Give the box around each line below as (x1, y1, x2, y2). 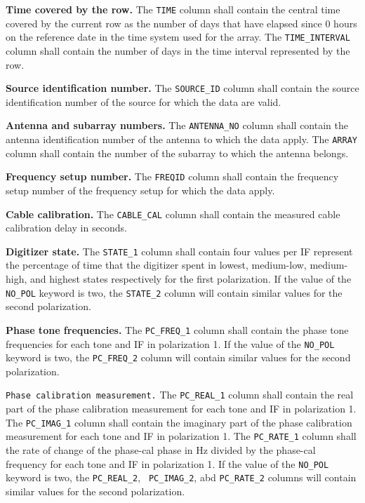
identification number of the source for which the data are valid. (6, 94, 281, 109)
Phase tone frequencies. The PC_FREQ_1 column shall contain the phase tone (6, 322, 349, 337)
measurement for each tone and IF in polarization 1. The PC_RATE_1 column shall (6, 429, 357, 443)
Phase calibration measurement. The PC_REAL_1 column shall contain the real (6, 387, 354, 402)
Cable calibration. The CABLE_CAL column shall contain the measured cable (6, 206, 340, 221)
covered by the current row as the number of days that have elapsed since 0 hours (6, 15, 357, 30)
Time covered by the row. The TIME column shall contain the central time (6, 2, 340, 16)
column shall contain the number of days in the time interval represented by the (6, 43, 350, 58)
